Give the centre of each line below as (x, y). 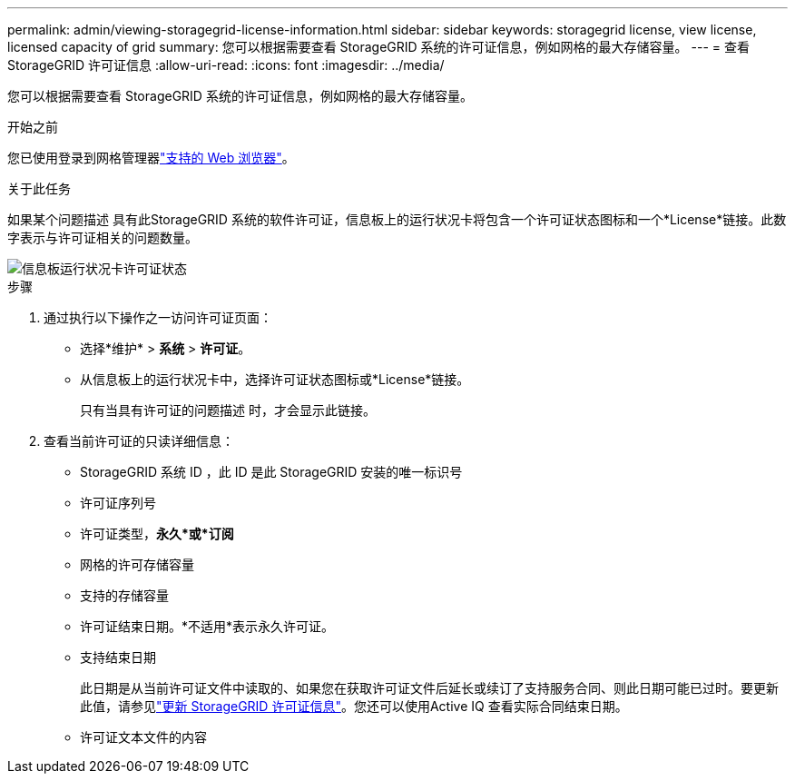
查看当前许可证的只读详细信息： (139, 441)
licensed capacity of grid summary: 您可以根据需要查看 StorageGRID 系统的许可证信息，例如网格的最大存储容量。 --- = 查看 (378, 47)
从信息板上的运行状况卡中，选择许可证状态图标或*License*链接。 (275, 379)
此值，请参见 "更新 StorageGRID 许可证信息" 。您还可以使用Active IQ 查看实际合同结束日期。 (354, 706)
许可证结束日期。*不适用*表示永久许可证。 (207, 626)
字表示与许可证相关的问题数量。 (103, 237)
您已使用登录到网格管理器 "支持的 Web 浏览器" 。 (151, 158)
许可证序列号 (118, 503)
